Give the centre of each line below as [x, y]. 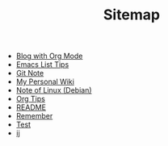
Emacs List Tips [42, 65]
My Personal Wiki [45, 81]
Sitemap [132, 15]
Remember [34, 116]
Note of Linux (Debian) [54, 90]
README [31, 107]
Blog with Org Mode [49, 56]
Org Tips [31, 99]
